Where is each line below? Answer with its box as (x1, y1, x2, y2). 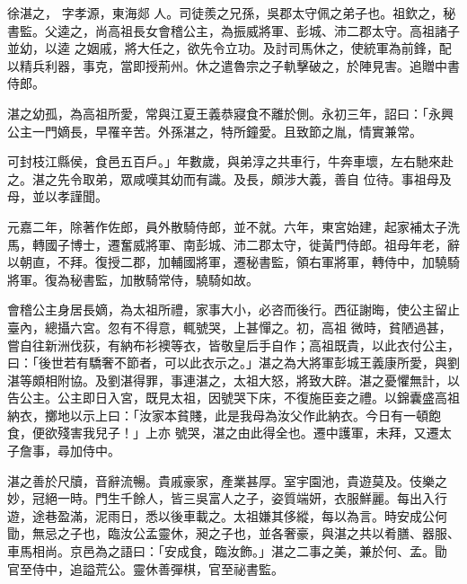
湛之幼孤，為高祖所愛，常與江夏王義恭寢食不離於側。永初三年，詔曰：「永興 (7, 103, 454, 122)
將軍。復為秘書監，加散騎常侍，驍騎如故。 (7, 270, 259, 288)
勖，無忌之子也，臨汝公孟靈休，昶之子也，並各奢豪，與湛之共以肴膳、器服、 (7, 524, 460, 543)
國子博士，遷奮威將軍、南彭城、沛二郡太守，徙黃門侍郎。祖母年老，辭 (44, 234, 460, 253)
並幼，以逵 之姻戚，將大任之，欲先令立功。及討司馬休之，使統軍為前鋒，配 (7, 39, 452, 58)
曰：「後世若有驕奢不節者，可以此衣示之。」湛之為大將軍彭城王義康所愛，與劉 (7, 353, 460, 372)
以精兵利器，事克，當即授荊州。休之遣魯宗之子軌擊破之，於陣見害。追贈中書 (7, 56, 460, 75)
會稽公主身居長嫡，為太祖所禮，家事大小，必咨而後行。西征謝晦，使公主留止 (7, 300, 460, 319)
